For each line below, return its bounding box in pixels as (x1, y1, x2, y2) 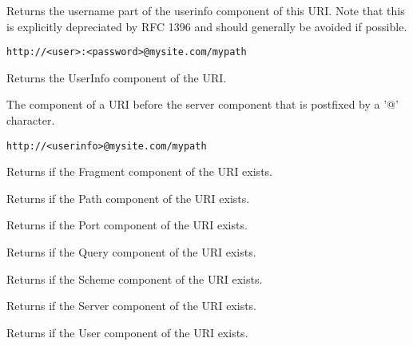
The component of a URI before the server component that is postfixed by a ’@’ (6, 96, 399, 113)
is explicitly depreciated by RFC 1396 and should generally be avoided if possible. (6, 18, 407, 34)
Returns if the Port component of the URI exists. (6, 217, 248, 233)
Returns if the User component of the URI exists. (6, 324, 248, 340)
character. (6, 112, 55, 129)
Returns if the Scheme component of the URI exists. (6, 270, 263, 287)
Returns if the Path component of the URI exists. (6, 189, 250, 206)
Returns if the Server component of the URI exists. (6, 297, 256, 314)
